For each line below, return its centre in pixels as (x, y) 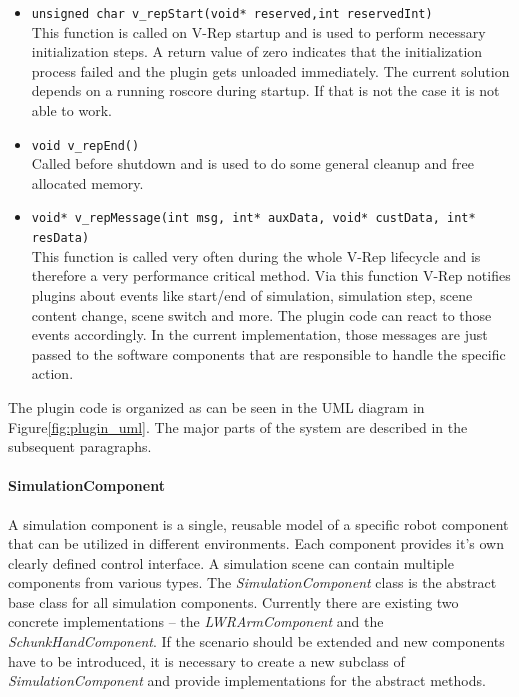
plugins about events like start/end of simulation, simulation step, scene (252, 294)
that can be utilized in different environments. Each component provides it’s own (256, 543)
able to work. (71, 110)
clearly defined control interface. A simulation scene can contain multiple (231, 562)
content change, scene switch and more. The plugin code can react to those (261, 314)
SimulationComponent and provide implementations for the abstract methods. (247, 680)
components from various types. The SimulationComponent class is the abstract (252, 582)
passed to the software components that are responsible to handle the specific (268, 353)
